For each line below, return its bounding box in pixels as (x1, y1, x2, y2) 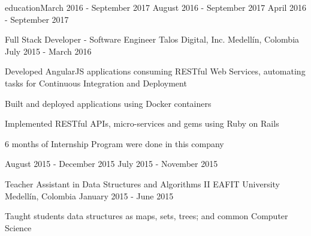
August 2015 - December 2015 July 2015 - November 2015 (5, 157, 218, 170)
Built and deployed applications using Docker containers (5, 97, 212, 109)
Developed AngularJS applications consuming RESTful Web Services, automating (5, 65, 306, 77)
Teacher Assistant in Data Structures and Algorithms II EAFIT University (5, 177, 280, 190)
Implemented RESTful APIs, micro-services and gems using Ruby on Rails (5, 117, 279, 130)
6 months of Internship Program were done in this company (5, 137, 224, 150)
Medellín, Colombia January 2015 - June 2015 (5, 189, 174, 202)
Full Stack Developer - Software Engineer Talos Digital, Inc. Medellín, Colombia (5, 33, 300, 46)
